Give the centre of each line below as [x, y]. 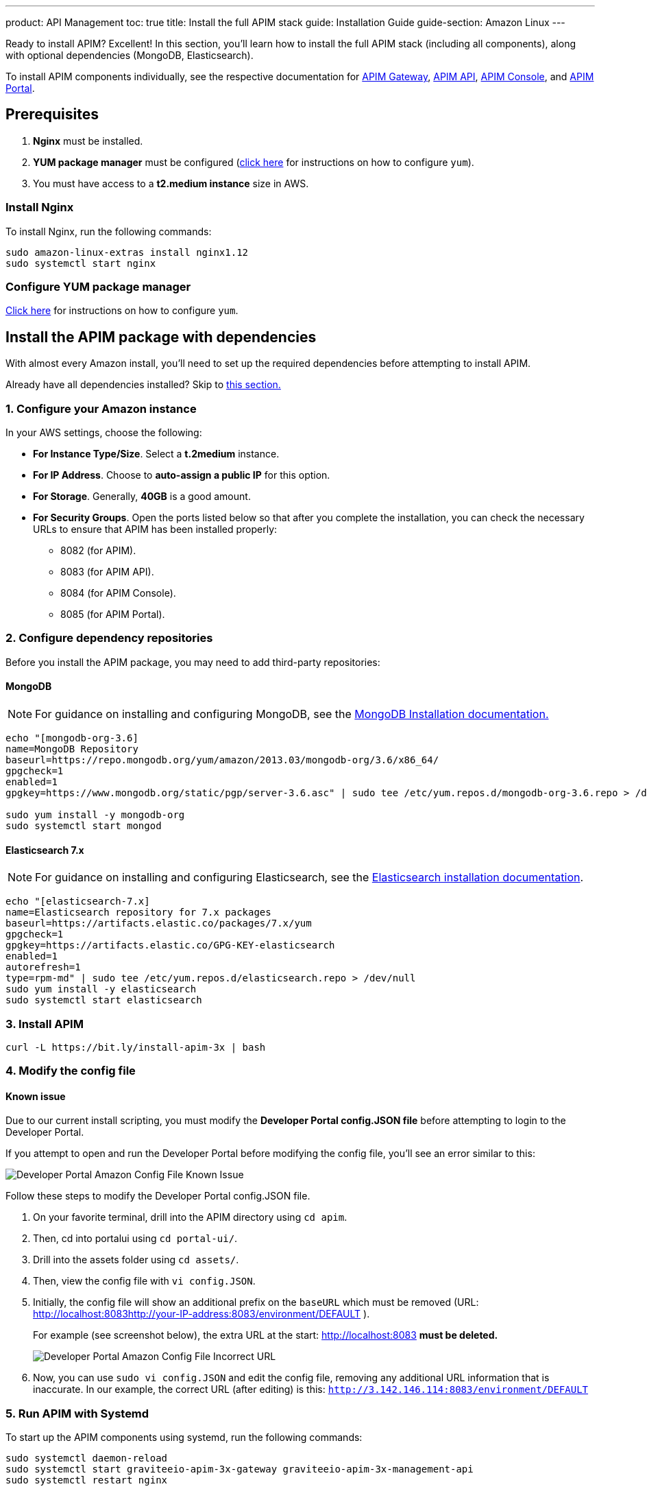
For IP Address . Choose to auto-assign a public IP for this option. [182, 475]
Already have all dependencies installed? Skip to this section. [143, 385]
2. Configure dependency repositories [109, 638]
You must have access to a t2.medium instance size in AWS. [171, 183]
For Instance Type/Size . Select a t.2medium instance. [156, 453]
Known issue [36, 1096]
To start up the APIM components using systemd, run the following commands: [184, 1438]
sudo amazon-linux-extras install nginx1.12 [127, 252]
